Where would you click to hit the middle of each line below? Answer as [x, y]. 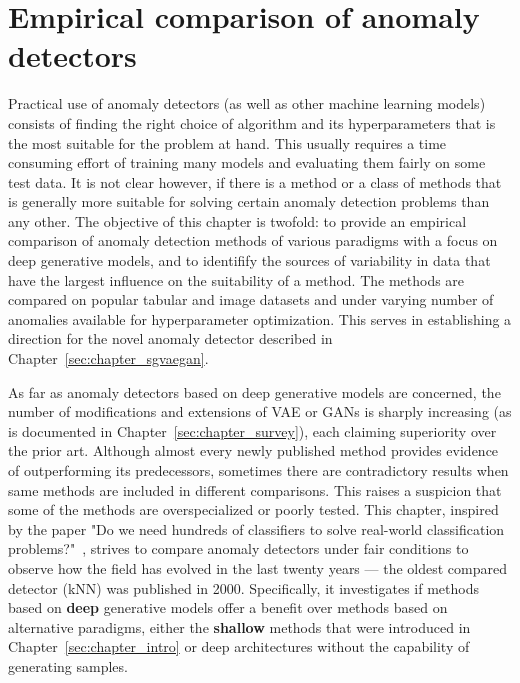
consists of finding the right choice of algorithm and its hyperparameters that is [252, 122]
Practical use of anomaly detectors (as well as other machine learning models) [247, 103]
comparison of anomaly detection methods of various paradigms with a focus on [253, 240]
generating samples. [68, 665]
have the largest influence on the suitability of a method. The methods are [236, 279]
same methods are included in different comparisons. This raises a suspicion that [255, 489]
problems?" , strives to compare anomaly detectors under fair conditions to [238, 548]
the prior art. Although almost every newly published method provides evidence [253, 450]
